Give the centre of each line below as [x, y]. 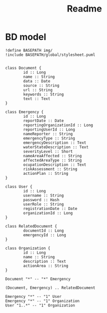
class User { [19, 186]
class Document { [23, 68]
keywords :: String [44, 94]
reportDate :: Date [44, 121]
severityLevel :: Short [48, 151]
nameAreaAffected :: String [52, 156]
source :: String [41, 85]
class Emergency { [24, 112]
